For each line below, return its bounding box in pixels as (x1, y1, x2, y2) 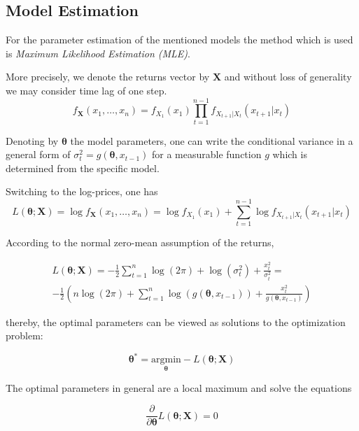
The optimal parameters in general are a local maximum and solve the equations (6, 380, 352, 395)
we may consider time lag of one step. (6, 83, 167, 97)
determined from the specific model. (6, 160, 160, 175)
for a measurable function (151, 147, 262, 162)
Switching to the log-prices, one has (6, 184, 158, 199)
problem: (6, 328, 43, 343)
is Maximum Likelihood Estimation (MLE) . (6, 45, 190, 60)
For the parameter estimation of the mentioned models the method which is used (6, 32, 353, 47)
